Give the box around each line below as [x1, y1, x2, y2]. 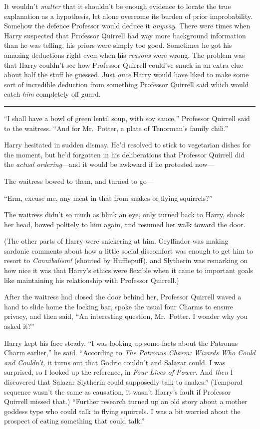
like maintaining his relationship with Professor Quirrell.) [4, 275, 179, 285]
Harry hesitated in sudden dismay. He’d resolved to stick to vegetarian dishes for [4, 140, 251, 150]
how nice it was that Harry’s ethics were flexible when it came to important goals [4, 265, 253, 276]
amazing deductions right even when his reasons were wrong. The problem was [4, 49, 245, 60]
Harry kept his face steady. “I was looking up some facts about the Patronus [4, 337, 238, 348]
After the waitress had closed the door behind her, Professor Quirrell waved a [4, 291, 242, 302]
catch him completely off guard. [4, 89, 101, 99]
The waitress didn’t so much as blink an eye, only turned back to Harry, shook [4, 209, 245, 220]
